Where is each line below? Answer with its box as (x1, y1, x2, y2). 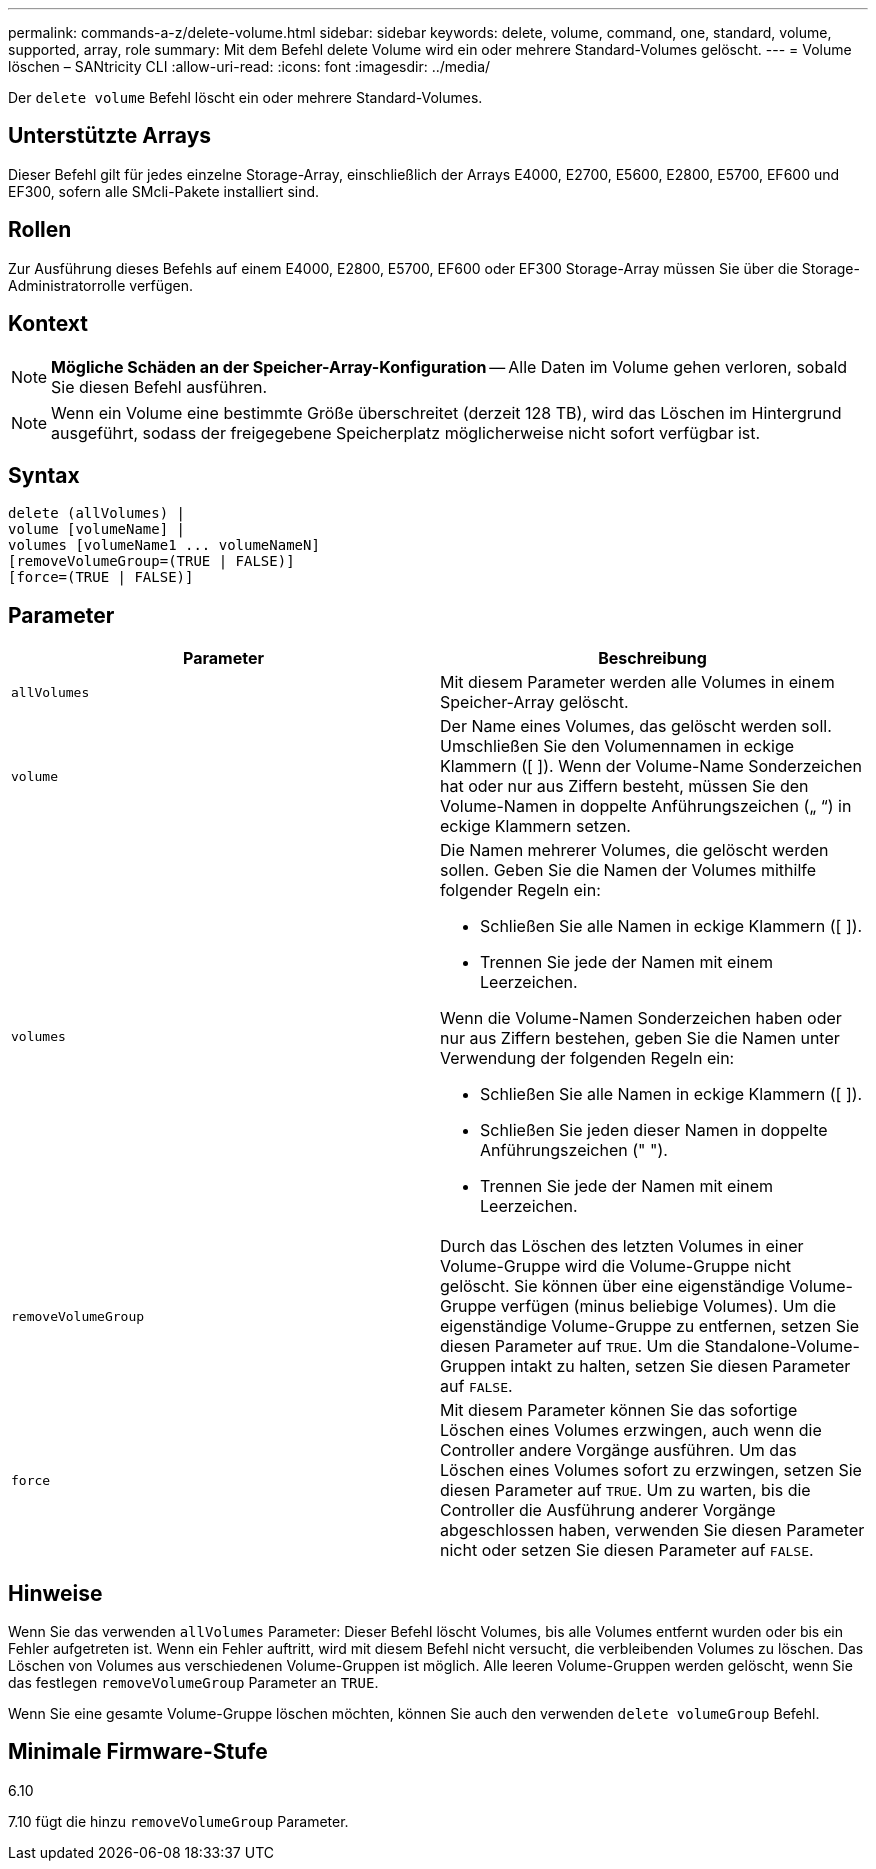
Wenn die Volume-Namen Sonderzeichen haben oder (440, 1008, 842, 1029)
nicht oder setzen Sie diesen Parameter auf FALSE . (440, 1540, 814, 1561)
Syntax (8, 462, 80, 488)
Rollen (8, 217, 72, 243)
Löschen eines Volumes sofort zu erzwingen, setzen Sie (440, 1460, 862, 1481)
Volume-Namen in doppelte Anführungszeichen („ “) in (440, 796, 852, 817)
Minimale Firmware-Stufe (8, 1739, 268, 1765)
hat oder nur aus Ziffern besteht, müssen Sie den (440, 776, 809, 797)
